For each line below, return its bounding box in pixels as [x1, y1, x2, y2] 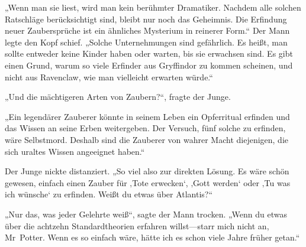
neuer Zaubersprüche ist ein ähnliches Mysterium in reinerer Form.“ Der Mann [5, 24, 290, 37]
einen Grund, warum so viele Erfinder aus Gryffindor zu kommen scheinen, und [5, 58, 293, 71]
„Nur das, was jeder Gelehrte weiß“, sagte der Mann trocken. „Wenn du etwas [5, 207, 287, 220]
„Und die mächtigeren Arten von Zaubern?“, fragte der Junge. [5, 90, 231, 103]
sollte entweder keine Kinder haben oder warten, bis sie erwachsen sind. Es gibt [5, 47, 293, 60]
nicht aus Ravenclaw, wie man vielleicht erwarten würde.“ [5, 70, 213, 83]
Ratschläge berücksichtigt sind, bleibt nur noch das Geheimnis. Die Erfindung [5, 12, 287, 25]
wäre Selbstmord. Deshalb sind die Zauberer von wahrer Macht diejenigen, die [5, 133, 289, 145]
